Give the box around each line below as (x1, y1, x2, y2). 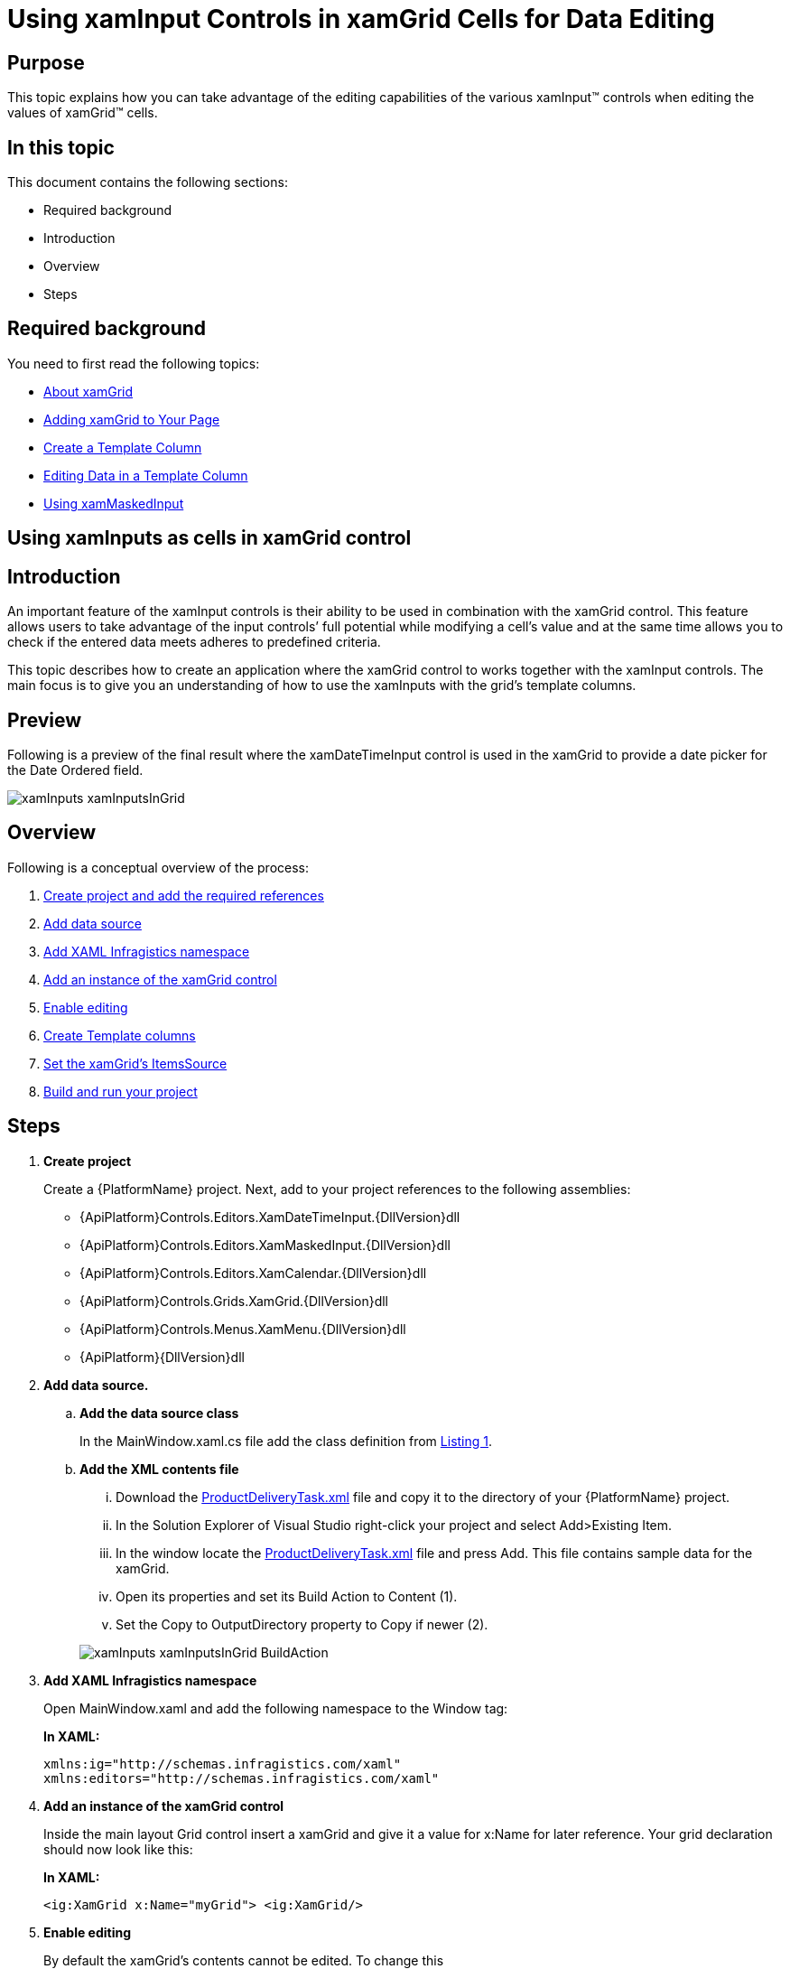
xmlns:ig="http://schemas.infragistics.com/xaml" (43, 1756, 402, 1771)
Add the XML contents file (79, 1460, 239, 1477)
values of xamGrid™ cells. (7, 105, 158, 121)
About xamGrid (43, 383, 134, 399)
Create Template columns (43, 1027, 196, 1043)
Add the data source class (79, 1404, 239, 1421)
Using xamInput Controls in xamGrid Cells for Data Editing (7, 4, 715, 34)
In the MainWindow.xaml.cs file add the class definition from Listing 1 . (79, 1432, 493, 1449)
